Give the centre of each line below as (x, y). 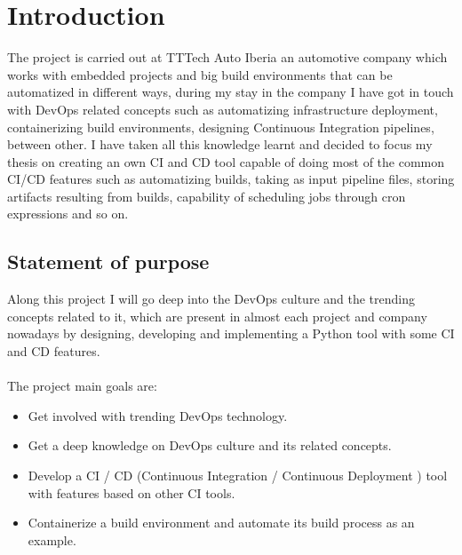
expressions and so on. (68, 214)
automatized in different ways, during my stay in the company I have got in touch (231, 92)
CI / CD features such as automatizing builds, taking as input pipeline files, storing (231, 179)
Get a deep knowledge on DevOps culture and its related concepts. (210, 445)
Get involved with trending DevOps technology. (158, 415)
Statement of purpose (108, 262)
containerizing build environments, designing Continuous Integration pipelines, (221, 127)
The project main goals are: (82, 386)
